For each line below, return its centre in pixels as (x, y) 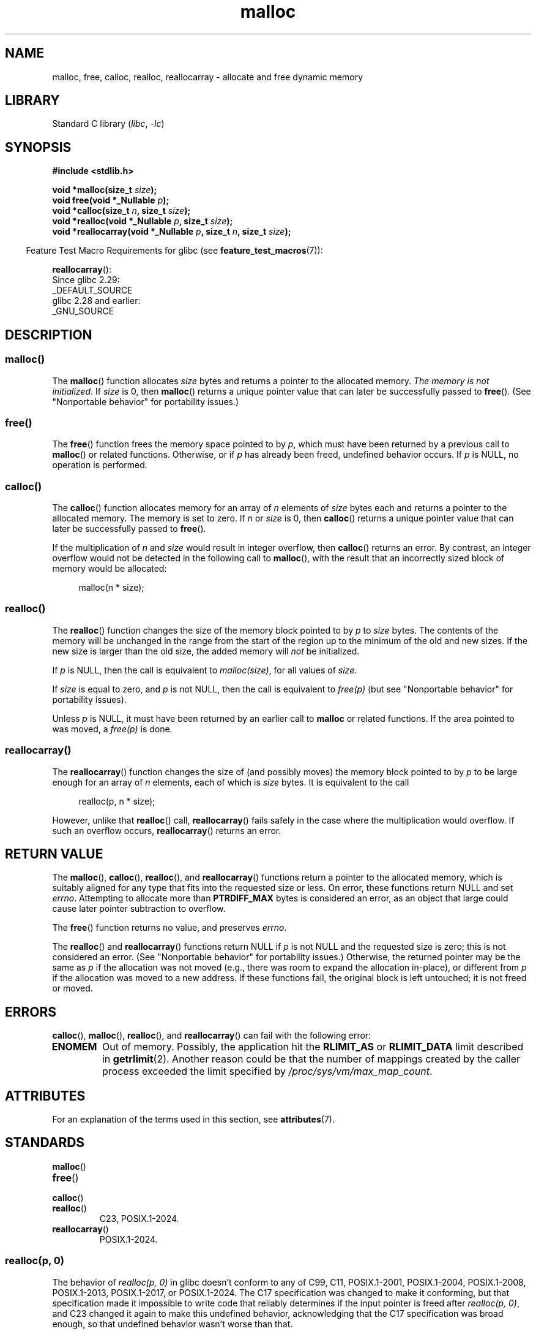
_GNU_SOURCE (83, 311)
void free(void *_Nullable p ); (111, 200)
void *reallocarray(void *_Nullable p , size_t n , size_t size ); (172, 232)
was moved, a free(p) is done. (112, 729)
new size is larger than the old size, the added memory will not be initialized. (206, 651)
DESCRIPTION (49, 335)
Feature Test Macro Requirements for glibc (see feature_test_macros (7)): (174, 251)
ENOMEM (74, 1047)
